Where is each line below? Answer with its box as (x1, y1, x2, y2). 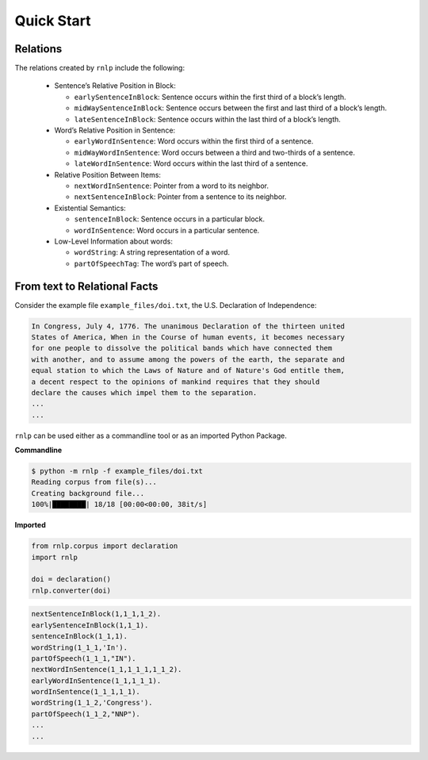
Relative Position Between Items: (54, 170, 162, 179)
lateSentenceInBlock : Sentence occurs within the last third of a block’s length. (74, 114, 341, 124)
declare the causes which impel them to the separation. (31, 388, 258, 397)
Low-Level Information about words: (54, 236, 174, 246)
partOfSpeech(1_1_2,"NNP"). (31, 709, 140, 718)
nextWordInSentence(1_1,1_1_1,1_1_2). (31, 665, 182, 674)
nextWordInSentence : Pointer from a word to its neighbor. (74, 181, 269, 190)
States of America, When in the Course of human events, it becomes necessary (31, 332, 345, 341)
